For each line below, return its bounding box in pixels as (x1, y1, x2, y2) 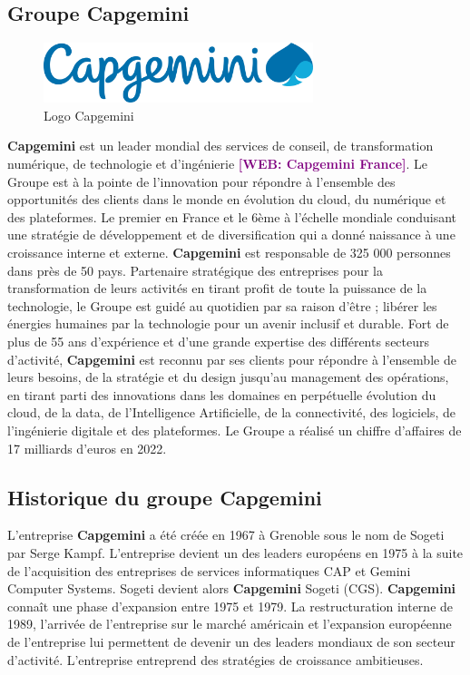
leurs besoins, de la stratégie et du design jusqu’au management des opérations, (7, 367, 449, 386)
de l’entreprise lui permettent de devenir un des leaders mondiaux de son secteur (7, 631, 455, 651)
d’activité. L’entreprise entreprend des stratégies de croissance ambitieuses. (7, 650, 424, 669)
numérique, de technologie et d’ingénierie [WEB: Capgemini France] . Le (7, 154, 428, 173)
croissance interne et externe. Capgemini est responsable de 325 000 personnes (7, 243, 451, 262)
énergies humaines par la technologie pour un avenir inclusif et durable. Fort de (7, 314, 449, 333)
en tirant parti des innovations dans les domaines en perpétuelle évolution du (7, 385, 436, 404)
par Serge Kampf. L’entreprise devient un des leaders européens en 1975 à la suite (7, 543, 464, 562)
